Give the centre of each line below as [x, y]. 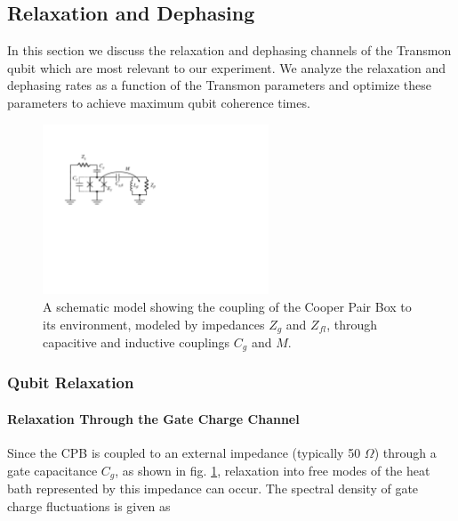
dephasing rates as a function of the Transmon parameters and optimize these [219, 85]
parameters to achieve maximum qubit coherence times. [159, 102]
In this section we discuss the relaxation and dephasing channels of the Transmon [229, 50]
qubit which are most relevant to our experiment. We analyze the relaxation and [226, 67]
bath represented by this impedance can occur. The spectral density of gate [213, 488]
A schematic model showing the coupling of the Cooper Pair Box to [227, 306]
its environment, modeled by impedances [154, 324]
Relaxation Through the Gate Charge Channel [153, 418]
